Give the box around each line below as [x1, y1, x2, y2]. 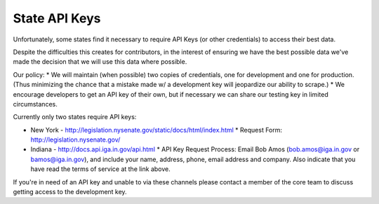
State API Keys [13, 11, 101, 26]
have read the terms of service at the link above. [30, 165, 171, 173]
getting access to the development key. [13, 188, 127, 196]
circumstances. [13, 100, 58, 108]
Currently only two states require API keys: [13, 113, 137, 121]
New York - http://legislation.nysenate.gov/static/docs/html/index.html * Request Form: [30, 125, 283, 134]
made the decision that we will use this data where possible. [13, 57, 187, 66]
